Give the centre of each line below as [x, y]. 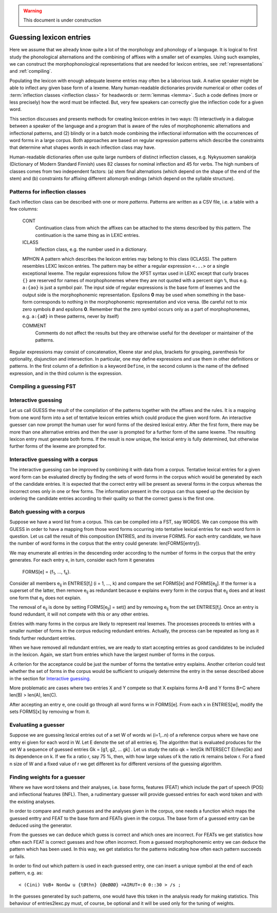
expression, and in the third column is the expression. [66, 373]
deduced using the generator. [41, 825]
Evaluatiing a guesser [37, 725]
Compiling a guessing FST [43, 386]
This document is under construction [62, 20]
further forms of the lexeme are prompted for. [58, 446]
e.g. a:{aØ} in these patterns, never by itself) [71, 316]
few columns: [24, 209]
